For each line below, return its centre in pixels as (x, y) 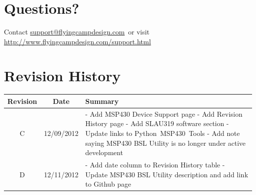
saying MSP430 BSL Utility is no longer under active (165, 143)
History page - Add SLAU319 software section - (157, 123)
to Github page (108, 184)
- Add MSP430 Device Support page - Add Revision (164, 114)
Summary (102, 101)
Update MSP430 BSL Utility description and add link (167, 174)
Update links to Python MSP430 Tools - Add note (162, 133)
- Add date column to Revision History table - (155, 164)
